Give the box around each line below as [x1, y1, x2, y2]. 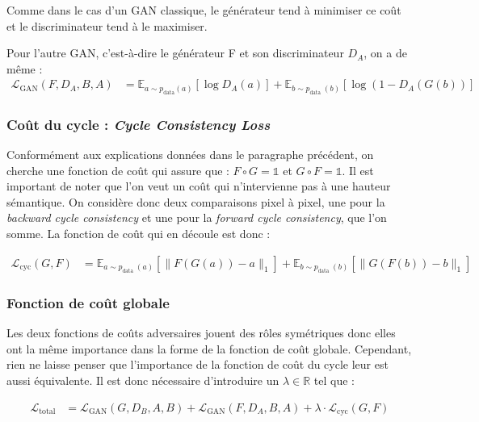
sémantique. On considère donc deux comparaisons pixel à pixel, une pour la [6, 193, 385, 210]
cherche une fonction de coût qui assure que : [6, 161, 229, 178]
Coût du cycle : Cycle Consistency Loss [6, 114, 271, 134]
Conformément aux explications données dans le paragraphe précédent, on [6, 146, 374, 163]
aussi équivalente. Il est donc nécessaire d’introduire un [6, 372, 279, 389]
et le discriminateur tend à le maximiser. [6, 17, 208, 34]
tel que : [313, 372, 355, 389]
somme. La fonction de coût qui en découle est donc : [6, 225, 271, 241]
